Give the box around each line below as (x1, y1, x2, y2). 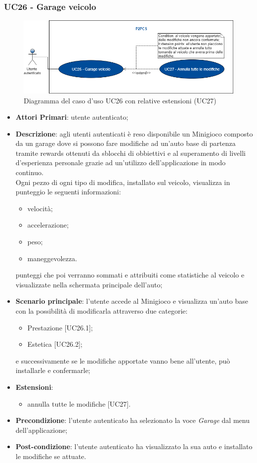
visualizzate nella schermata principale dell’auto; (15, 279, 163, 289)
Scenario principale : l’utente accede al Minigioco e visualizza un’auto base (15, 296, 248, 306)
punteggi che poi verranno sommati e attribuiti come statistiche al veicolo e (15, 270, 245, 280)
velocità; (27, 203, 53, 213)
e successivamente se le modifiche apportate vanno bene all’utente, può (15, 355, 230, 366)
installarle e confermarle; (15, 365, 90, 375)
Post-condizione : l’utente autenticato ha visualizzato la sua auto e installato (15, 441, 253, 452)
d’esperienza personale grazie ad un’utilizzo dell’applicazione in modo (15, 157, 226, 168)
